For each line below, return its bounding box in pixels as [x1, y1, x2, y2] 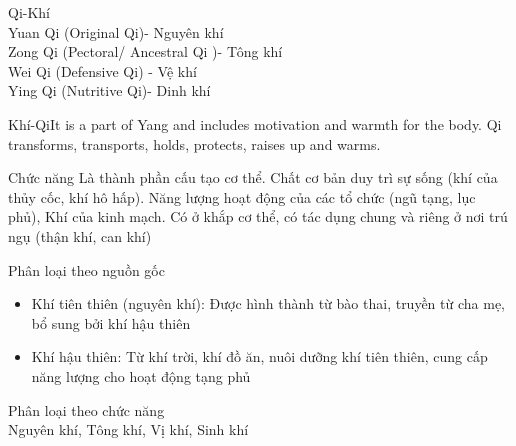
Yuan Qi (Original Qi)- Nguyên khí [8, 21, 224, 42]
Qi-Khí [8, 2, 51, 22]
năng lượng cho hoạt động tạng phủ [31, 365, 251, 386]
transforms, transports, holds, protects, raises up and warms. [8, 133, 381, 154]
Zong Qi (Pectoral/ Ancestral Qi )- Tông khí [8, 41, 283, 62]
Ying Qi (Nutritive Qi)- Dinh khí [8, 80, 211, 101]
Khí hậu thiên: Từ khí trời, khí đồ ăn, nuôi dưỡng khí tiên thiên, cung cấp [31, 346, 488, 367]
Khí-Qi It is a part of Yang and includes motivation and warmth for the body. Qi [8, 113, 502, 134]
